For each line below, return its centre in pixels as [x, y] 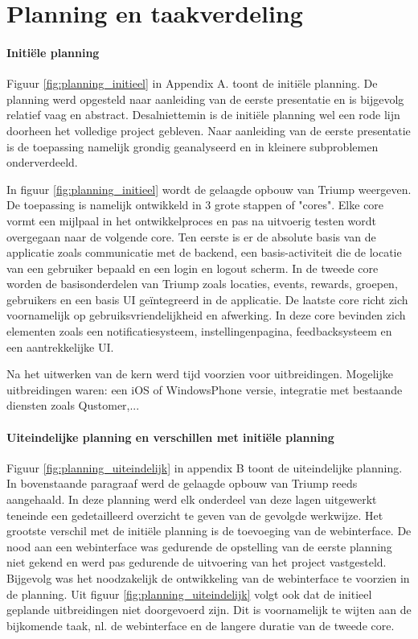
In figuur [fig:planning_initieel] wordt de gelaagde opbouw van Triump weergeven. [209, 189]
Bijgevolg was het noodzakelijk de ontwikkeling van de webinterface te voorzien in [208, 578]
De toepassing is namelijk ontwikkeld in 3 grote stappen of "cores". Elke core [195, 205]
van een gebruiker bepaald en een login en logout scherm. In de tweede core [193, 268]
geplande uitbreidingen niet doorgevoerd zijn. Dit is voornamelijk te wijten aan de [209, 610]
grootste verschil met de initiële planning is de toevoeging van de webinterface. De [209, 531]
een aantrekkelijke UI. [60, 346]
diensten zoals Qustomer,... [73, 405]
